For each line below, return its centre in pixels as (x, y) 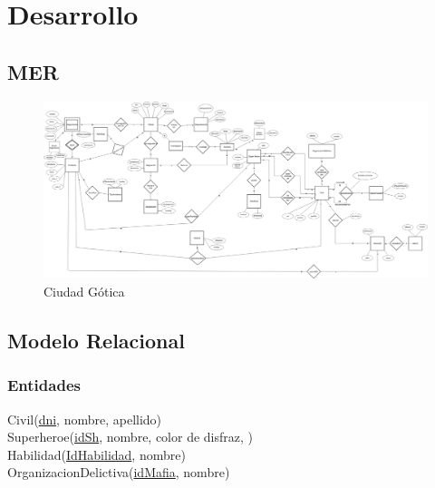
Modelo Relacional (96, 340)
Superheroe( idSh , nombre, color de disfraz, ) (130, 437)
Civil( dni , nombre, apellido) (85, 419)
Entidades (44, 385)
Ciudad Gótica (84, 292)
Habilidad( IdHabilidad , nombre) (97, 454)
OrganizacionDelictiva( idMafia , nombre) (119, 472)
